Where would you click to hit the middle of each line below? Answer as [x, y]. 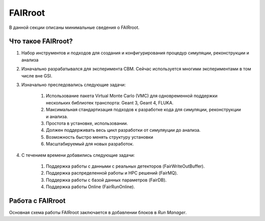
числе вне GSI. [37, 75]
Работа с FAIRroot [37, 201]
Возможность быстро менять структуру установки [100, 137]
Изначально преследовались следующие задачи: [74, 85]
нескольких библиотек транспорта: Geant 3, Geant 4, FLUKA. [110, 102]
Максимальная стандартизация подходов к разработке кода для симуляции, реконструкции [144, 110]
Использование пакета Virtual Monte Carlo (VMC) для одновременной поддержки [132, 96]
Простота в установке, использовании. [87, 123]
